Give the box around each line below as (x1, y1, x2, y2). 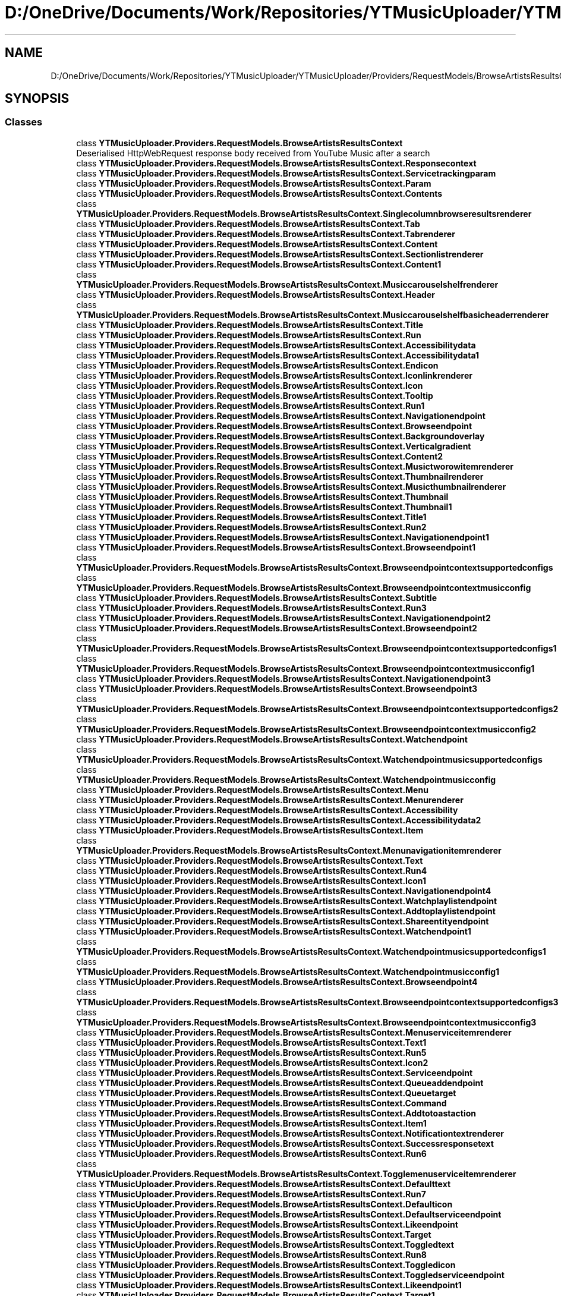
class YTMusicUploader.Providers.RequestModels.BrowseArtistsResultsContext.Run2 (76, 521, 427, 532)
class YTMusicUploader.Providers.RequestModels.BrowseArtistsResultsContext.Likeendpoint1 (76, 1279, 462, 1290)
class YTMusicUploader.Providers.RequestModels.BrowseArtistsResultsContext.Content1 (76, 259, 442, 269)
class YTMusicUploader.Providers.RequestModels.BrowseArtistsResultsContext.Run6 (76, 1148, 427, 1159)
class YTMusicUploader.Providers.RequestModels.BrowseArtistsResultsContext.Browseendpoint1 (76, 542, 476, 552)
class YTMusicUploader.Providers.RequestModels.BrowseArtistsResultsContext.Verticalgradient (76, 441, 471, 451)
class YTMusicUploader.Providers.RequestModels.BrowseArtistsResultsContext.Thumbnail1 (76, 501, 452, 512)
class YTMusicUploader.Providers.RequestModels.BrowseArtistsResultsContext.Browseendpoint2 (76, 622, 477, 633)
